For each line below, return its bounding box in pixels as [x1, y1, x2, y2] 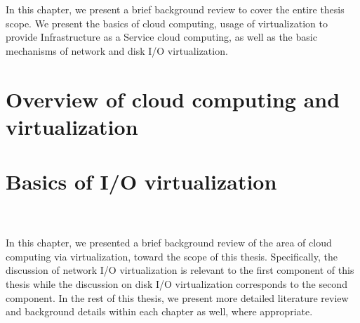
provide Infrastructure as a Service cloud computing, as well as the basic [6, 29, 317, 44]
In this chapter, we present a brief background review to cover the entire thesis [6, 2, 345, 16]
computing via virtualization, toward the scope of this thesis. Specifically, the [6, 249, 338, 263]
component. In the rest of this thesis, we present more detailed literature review [6, 290, 349, 305]
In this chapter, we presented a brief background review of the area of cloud [6, 235, 332, 250]
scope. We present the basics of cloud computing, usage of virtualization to [6, 15, 328, 30]
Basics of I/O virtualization [6, 167, 277, 196]
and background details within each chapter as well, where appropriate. [6, 304, 313, 319]
